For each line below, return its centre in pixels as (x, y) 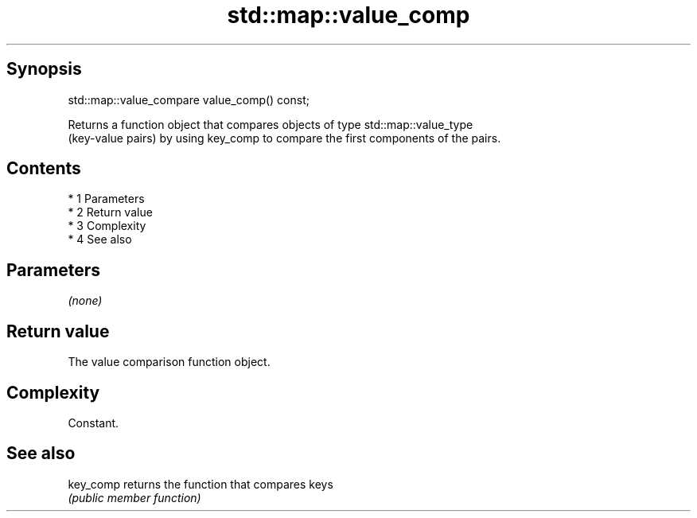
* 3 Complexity (107, 226)
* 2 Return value (110, 212)
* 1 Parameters (106, 199)
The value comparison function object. (169, 362)
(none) (85, 301)
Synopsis (44, 69)
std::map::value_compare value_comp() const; (189, 99)
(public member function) (134, 497)
